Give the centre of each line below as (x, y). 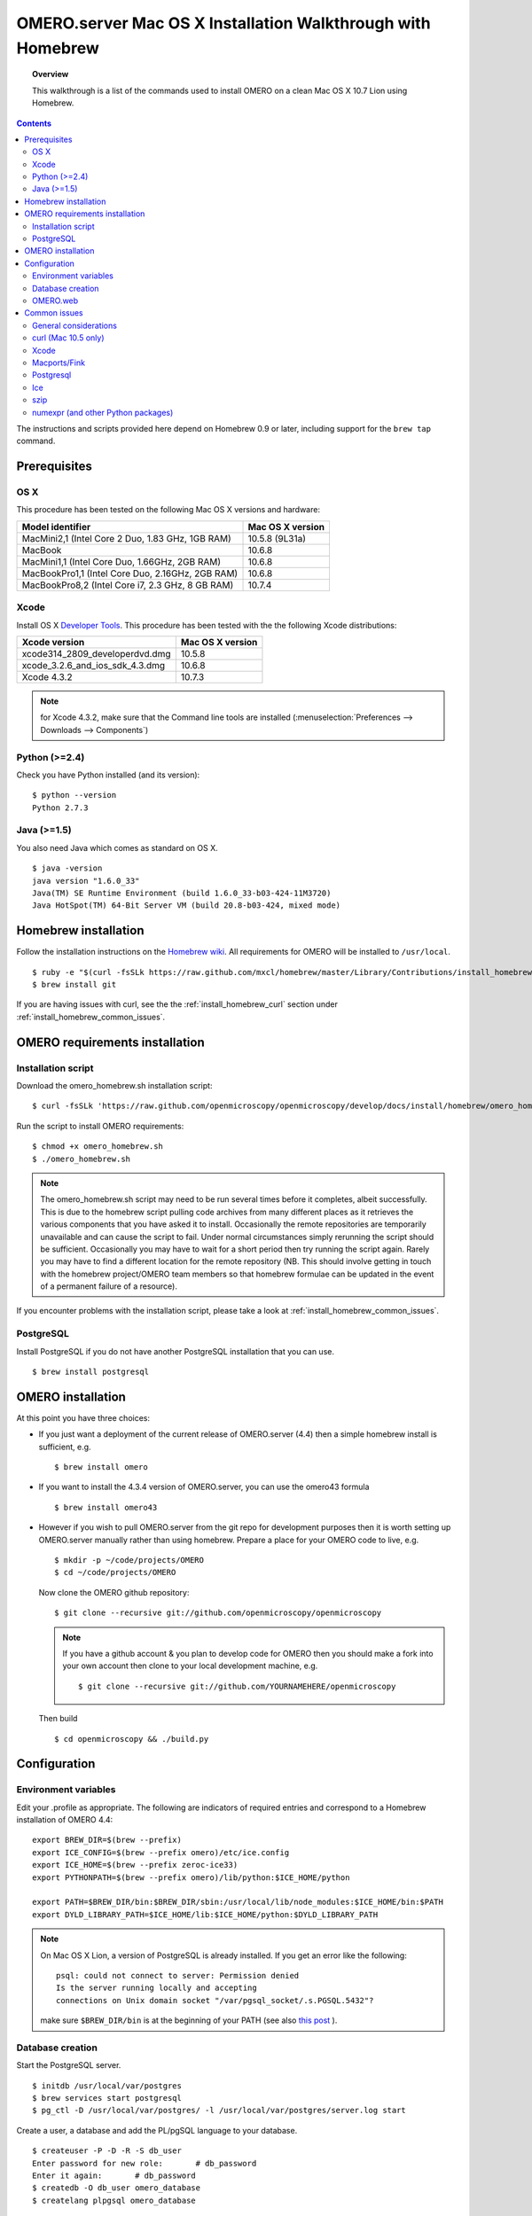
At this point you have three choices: (83, 1417)
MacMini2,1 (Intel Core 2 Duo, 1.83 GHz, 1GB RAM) (127, 538)
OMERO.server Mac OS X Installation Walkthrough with (223, 23)
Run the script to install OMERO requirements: (100, 1126)
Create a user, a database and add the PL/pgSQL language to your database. (157, 2130)
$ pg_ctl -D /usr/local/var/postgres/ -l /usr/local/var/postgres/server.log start (219, 2111)
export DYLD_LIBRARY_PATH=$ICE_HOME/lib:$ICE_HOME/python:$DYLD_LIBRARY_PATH (205, 1914)
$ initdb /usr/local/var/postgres (107, 2086)
